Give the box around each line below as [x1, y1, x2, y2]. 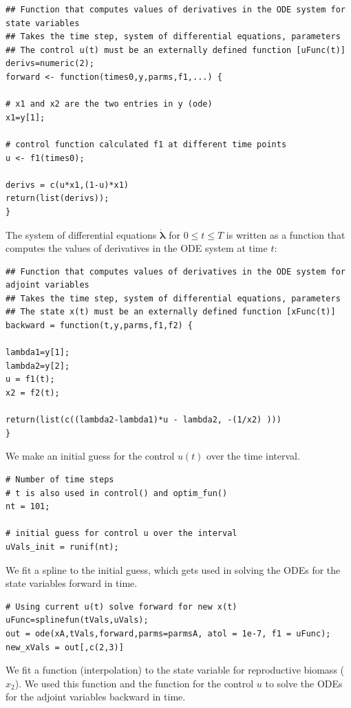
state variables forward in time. [6, 576, 138, 590]
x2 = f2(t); [6, 388, 60, 398]
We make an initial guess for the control [6, 449, 175, 463]
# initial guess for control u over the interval [6, 528, 237, 539]
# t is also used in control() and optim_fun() [6, 488, 228, 498]
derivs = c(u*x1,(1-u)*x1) [6, 180, 129, 190]
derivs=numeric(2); [6, 58, 94, 69]
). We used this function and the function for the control [14, 676, 254, 690]
